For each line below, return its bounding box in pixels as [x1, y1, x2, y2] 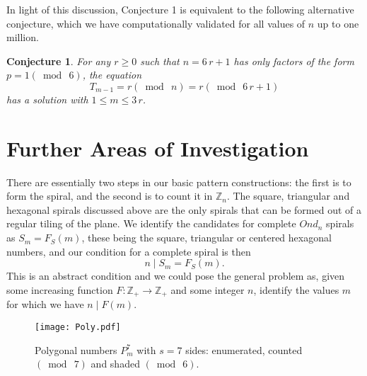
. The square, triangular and [226, 188, 350, 203]
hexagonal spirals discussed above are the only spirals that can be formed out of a [6, 202, 361, 217]
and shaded [91, 356, 140, 371]
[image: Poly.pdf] [35, 321, 121, 332]
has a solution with [6, 91, 88, 106]
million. [6, 30, 39, 45]
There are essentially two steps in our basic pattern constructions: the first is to [6, 174, 351, 189]
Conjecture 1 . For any [6, 53, 111, 68]
